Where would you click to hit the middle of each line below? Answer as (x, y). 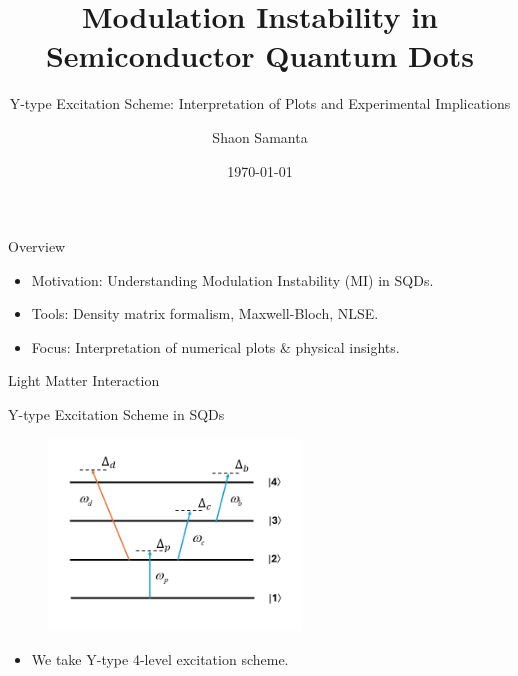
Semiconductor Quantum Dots (260, 55)
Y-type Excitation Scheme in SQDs (116, 414)
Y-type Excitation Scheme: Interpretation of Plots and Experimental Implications (260, 103)
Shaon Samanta (260, 136)
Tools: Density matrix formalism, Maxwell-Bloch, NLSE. (205, 313)
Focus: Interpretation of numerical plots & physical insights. (215, 346)
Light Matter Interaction (84, 380)
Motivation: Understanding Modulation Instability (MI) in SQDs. (232, 279)
